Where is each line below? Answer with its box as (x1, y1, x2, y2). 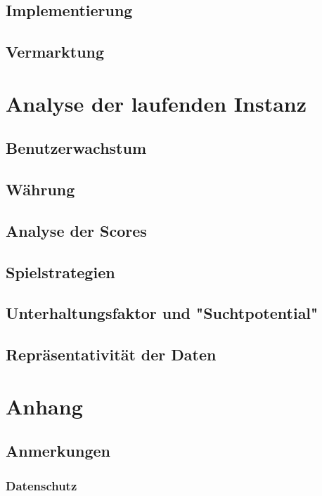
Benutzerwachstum (6, 137, 147, 159)
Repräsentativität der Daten (6, 344, 217, 365)
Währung (6, 178, 75, 200)
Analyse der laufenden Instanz (6, 89, 307, 117)
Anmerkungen (6, 440, 110, 462)
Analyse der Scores (6, 219, 147, 241)
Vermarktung (6, 41, 105, 63)
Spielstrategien (6, 261, 115, 282)
